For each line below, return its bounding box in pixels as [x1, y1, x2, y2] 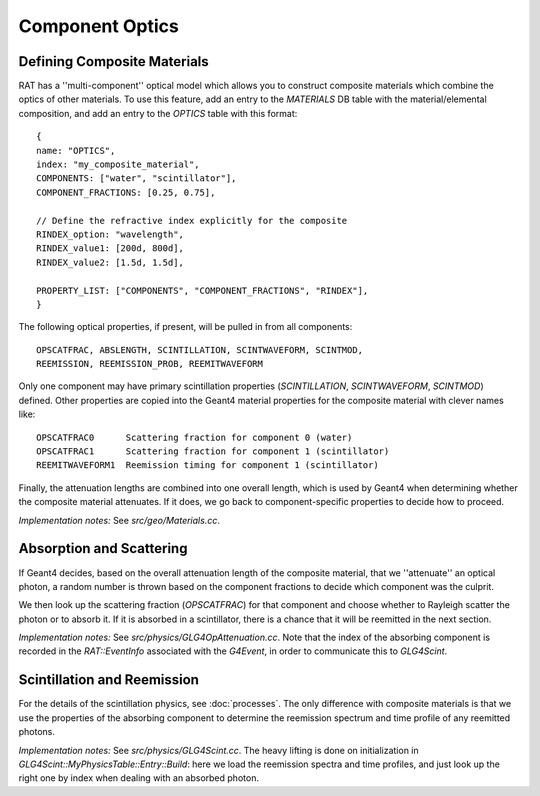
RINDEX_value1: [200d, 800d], [36, 243, 185, 254]
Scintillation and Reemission [18, 671, 200, 689]
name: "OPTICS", [36, 145, 116, 156]
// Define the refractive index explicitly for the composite [36, 215, 348, 226]
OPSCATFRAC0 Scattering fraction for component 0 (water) [36, 431, 353, 443]
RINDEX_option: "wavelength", [36, 228, 185, 240]
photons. [18, 726, 55, 738]
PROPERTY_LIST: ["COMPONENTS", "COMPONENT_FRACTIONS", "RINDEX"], [36, 285, 369, 296]
